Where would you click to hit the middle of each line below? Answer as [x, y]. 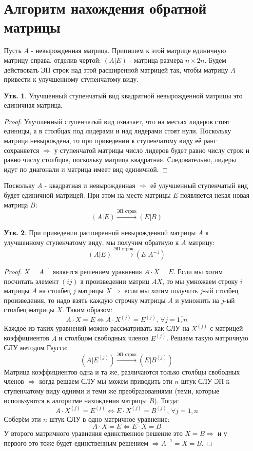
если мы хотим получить [161, 291]
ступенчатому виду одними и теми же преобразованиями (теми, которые [112, 391]
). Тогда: [167, 400]
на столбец [55, 291]
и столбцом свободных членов [104, 338]
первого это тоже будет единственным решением [76, 442]
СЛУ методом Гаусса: [36, 348]
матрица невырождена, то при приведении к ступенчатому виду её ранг [110, 141]
